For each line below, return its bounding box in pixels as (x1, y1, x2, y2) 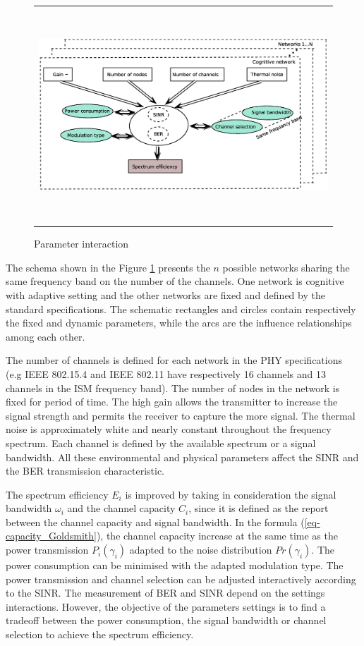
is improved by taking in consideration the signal (125, 487, 336, 501)
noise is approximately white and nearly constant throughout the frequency (6, 422, 332, 437)
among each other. (6, 329, 85, 343)
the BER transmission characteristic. (6, 463, 164, 478)
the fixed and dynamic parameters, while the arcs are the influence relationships (6, 315, 352, 330)
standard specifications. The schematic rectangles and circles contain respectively (6, 301, 356, 316)
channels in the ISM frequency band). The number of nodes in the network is (6, 380, 340, 395)
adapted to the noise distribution (129, 542, 272, 557)
